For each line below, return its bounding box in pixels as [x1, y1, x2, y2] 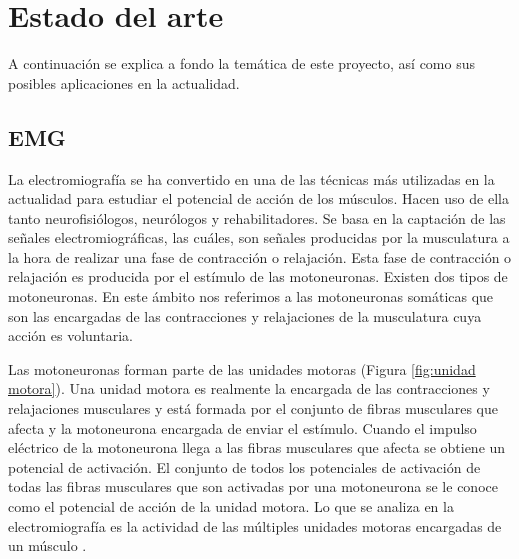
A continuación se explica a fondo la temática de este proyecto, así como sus [8, 53, 476, 74]
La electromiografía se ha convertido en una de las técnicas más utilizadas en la [8, 168, 495, 189]
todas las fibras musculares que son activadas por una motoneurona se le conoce [8, 476, 498, 497]
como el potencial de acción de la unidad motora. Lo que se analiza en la [8, 496, 454, 517]
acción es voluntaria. [8, 325, 133, 346]
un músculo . [8, 535, 87, 556]
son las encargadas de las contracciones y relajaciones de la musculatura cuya [8, 305, 482, 326]
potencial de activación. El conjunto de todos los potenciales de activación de [8, 456, 481, 477]
